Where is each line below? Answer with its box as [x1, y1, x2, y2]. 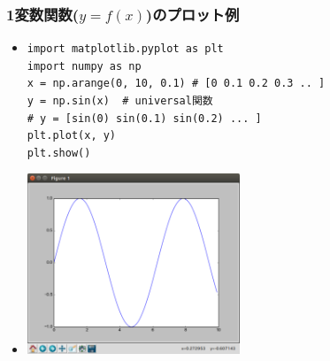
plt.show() [27, 146, 91, 159]
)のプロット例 [145, 3, 240, 25]
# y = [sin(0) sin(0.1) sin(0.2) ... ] [27, 111, 262, 125]
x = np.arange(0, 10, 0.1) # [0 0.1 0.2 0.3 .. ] [27, 77, 326, 90]
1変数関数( [6, 3, 80, 25]
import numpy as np [27, 59, 142, 73]
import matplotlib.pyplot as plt [27, 42, 224, 56]
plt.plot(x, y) [27, 129, 117, 142]
